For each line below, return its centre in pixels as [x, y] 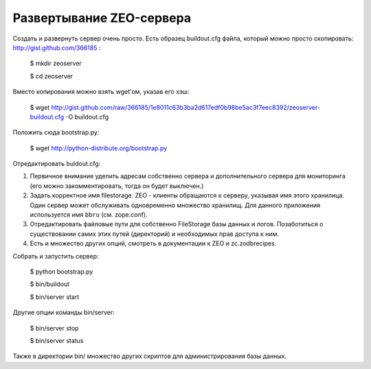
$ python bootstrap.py [61, 272]
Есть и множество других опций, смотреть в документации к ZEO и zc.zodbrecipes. [153, 243]
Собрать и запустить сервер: [56, 256]
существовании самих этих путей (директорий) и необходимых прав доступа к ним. [155, 234]
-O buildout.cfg [87, 117]
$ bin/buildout [50, 284]
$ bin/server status [57, 340]
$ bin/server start [55, 297]
